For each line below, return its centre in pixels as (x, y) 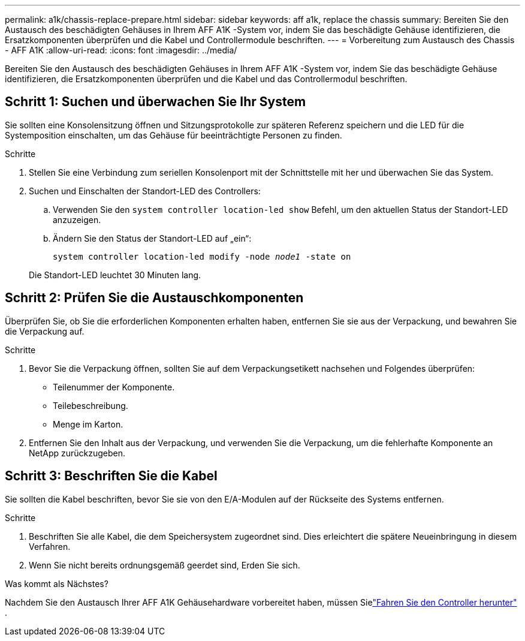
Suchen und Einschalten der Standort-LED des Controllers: (145, 191)
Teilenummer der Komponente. (114, 387)
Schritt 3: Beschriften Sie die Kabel (111, 476)
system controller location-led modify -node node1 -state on (202, 256)
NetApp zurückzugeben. (77, 453)
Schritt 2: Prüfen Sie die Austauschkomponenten (154, 298)
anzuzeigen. (77, 219)
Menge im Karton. (88, 424)
